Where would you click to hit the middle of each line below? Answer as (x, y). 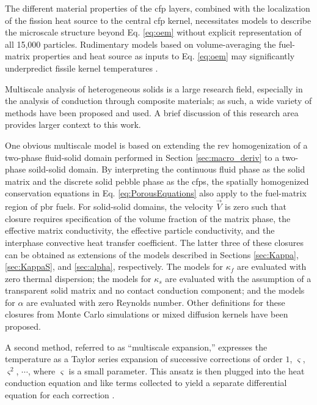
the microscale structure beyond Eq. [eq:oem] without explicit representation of (153, 32)
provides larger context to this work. (73, 124)
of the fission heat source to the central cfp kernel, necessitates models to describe (158, 20)
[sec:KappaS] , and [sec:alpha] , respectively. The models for (114, 266)
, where (42, 370)
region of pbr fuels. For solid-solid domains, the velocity (109, 206)
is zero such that (256, 206)
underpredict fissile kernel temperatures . (82, 68)
